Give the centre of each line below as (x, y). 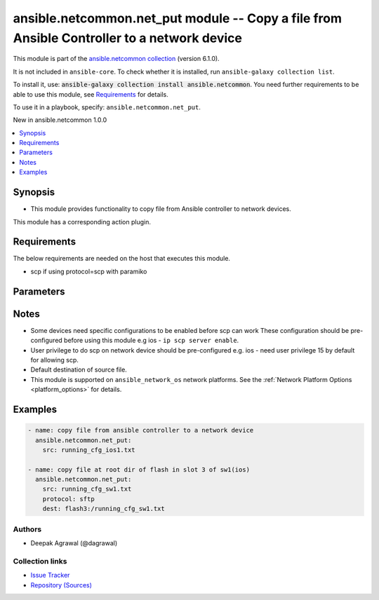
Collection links (40, 561)
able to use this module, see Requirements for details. (91, 94)
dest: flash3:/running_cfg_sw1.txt (104, 509)
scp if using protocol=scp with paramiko (89, 271)
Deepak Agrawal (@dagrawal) (74, 543)
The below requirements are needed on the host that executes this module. (122, 259)
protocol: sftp (68, 499)
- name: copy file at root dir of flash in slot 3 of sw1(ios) (139, 469)
